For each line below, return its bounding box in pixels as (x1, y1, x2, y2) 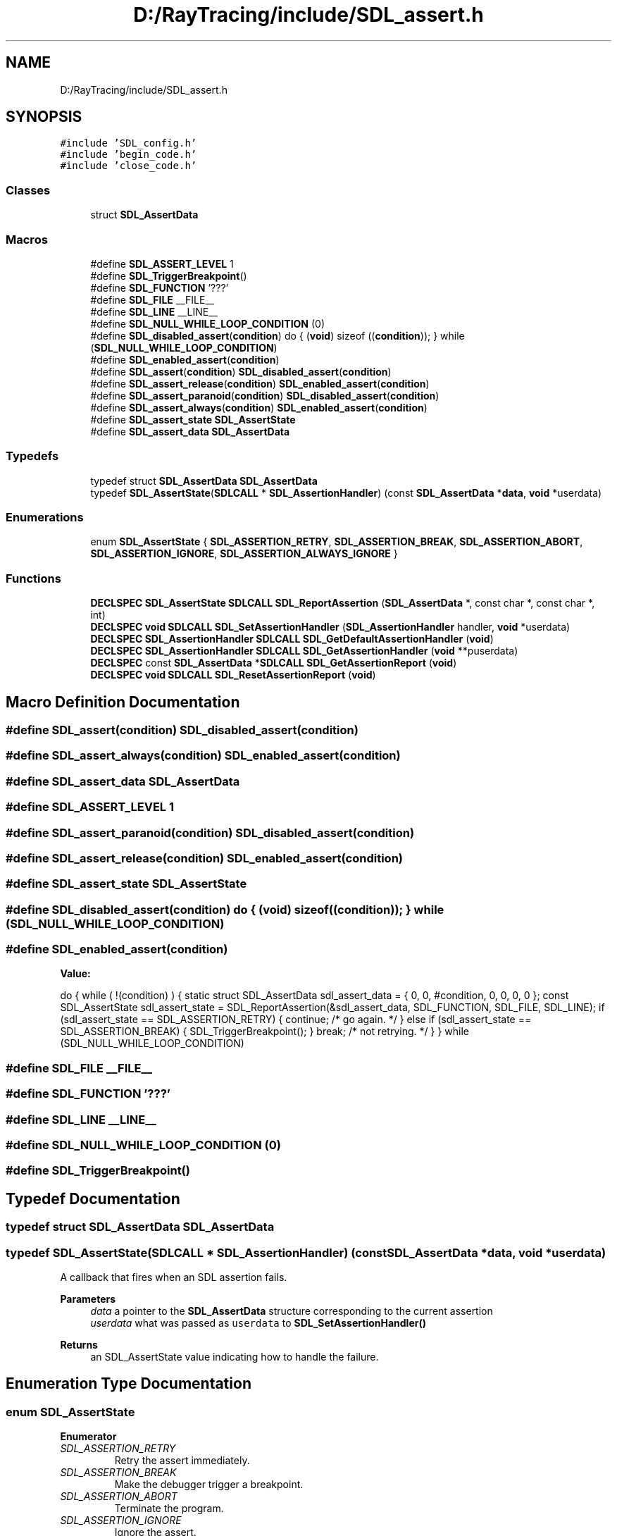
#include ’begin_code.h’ (60, 149, 197, 161)
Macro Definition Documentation (6, 693, 240, 711)
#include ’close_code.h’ (60, 160, 197, 172)
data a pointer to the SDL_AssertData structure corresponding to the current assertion (90, 1304, 493, 1317)
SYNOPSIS (6, 108, 82, 126)
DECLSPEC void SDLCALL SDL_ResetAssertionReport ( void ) (90, 669, 376, 681)
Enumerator (60, 1430, 117, 1443)
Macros (6, 232, 48, 247)
